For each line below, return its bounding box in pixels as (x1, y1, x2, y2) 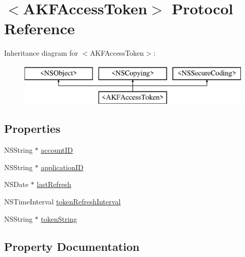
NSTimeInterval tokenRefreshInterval (4, 196, 121, 207)
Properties (4, 121, 61, 136)
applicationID (41, 161, 84, 172)
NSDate (4, 179, 29, 190)
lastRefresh (36, 179, 71, 190)
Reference (4, 18, 75, 39)
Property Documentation (4, 238, 140, 254)
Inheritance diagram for (4, 48, 78, 58)
